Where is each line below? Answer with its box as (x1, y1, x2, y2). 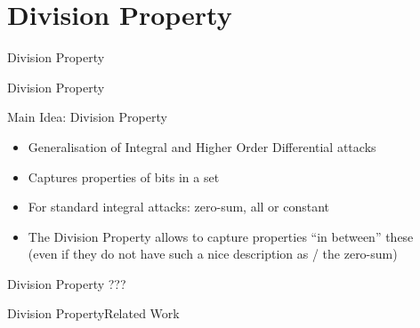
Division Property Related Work (7, 304, 180, 323)
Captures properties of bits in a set (28, 167, 220, 186)
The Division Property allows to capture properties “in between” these (28, 227, 414, 245)
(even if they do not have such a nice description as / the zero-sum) (28, 244, 398, 263)
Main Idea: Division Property (7, 108, 167, 126)
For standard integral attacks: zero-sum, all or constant (28, 197, 330, 216)
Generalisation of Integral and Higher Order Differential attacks (28, 137, 376, 156)
